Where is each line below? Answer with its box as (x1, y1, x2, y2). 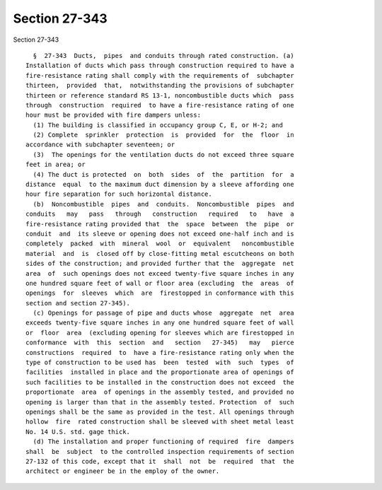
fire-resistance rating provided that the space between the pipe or (25, 220, 294, 228)
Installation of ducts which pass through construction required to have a (25, 62, 294, 70)
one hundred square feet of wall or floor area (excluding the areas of (25, 279, 294, 287)
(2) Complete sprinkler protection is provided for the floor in (33, 131, 294, 139)
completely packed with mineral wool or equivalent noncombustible (25, 240, 294, 247)
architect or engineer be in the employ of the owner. (25, 467, 220, 475)
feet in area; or (25, 161, 86, 169)
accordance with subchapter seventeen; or (25, 141, 175, 148)
